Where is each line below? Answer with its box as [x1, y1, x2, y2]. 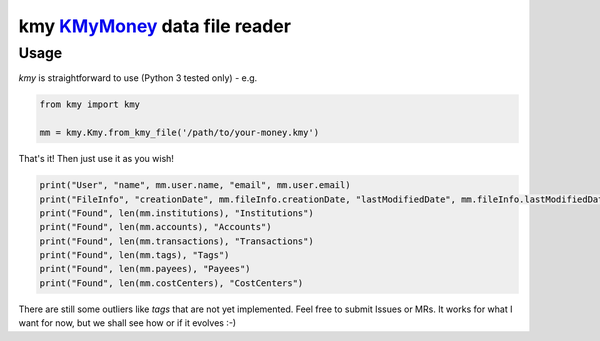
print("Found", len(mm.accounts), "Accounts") [39, 221, 272, 233]
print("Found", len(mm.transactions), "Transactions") [39, 235, 314, 247]
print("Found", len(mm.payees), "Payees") [39, 263, 251, 275]
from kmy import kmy [39, 99, 140, 110]
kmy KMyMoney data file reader [18, 15, 292, 37]
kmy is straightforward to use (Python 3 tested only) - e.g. [18, 72, 258, 84]
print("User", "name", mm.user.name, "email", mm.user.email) [39, 180, 351, 191]
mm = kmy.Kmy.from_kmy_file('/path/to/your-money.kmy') [39, 127, 320, 139]
